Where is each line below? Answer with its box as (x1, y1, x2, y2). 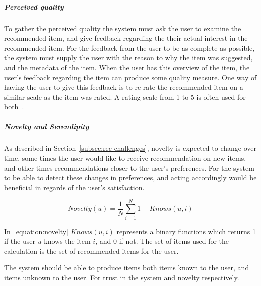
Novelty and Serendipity (4, 121, 89, 131)
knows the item (44, 236, 91, 246)
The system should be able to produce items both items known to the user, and (4, 262, 249, 273)
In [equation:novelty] (4, 226, 68, 236)
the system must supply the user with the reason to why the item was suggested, (4, 52, 253, 63)
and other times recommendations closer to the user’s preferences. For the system (4, 162, 254, 173)
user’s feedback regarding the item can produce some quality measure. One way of (4, 72, 257, 82)
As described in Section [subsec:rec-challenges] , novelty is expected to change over (4, 142, 256, 153)
